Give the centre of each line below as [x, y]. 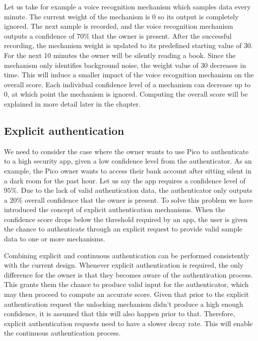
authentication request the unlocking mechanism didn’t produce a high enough [124, 304]
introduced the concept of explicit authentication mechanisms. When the [115, 209]
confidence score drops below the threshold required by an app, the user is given [126, 219]
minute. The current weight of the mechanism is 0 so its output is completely [121, 16]
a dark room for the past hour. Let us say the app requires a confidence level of [125, 180]
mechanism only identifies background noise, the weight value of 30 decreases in [125, 65]
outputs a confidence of [39, 35]
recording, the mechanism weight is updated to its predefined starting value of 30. [129, 45]
